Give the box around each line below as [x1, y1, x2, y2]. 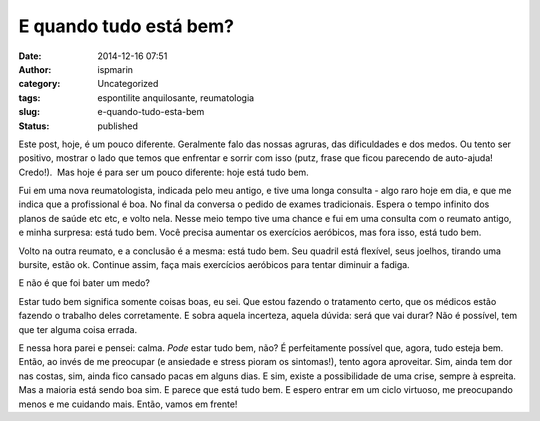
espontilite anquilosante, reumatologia [97, 91, 255, 104]
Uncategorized [97, 78, 159, 90]
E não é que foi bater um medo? [18, 277, 150, 289]
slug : [18, 106, 40, 118]
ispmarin [97, 63, 134, 75]
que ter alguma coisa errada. [18, 323, 138, 335]
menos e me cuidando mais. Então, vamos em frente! [18, 398, 238, 410]
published [97, 120, 139, 132]
